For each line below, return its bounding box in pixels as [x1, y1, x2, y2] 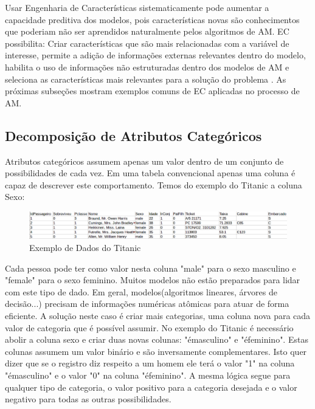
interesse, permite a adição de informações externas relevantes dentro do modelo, [5, 49, 306, 61]
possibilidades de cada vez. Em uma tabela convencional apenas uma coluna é [5, 167, 296, 179]
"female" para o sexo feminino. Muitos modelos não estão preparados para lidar [5, 273, 300, 286]
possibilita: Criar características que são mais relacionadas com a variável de [5, 36, 289, 49]
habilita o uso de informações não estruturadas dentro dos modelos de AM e [5, 60, 289, 73]
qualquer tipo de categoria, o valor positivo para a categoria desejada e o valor [5, 380, 297, 393]
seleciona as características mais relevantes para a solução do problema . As [5, 72, 286, 85]
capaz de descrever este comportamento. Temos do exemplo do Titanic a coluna [5, 178, 302, 191]
